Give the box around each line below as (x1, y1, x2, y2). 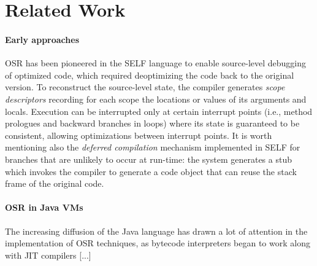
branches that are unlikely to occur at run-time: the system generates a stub (5, 152, 292, 165)
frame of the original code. (5, 177, 104, 190)
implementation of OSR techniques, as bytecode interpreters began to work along (5, 237, 310, 249)
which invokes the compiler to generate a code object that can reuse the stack (5, 165, 297, 178)
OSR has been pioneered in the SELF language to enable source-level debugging (5, 57, 307, 69)
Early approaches (5, 33, 79, 45)
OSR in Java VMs (5, 201, 83, 214)
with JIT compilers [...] (5, 248, 91, 261)
